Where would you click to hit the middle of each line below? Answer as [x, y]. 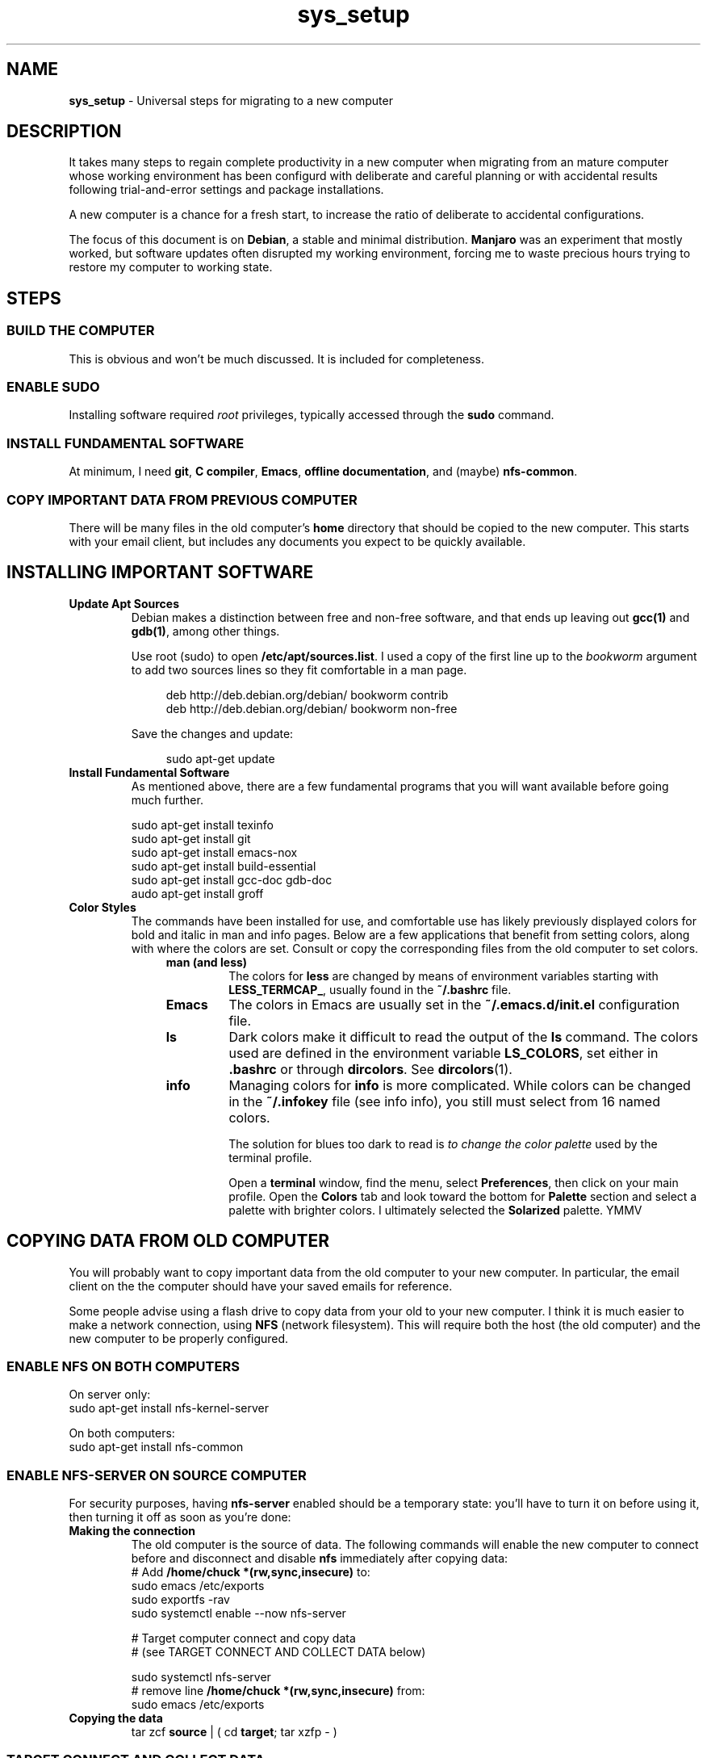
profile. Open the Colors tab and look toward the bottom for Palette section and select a [463, 1196]
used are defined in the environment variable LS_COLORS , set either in [443, 1053]
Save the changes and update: [212, 733]
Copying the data [116, 1718]
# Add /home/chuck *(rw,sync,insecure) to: [251, 1572]
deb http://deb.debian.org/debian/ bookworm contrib [307, 694]
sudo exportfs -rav [180, 1600]
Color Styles [102, 907]
